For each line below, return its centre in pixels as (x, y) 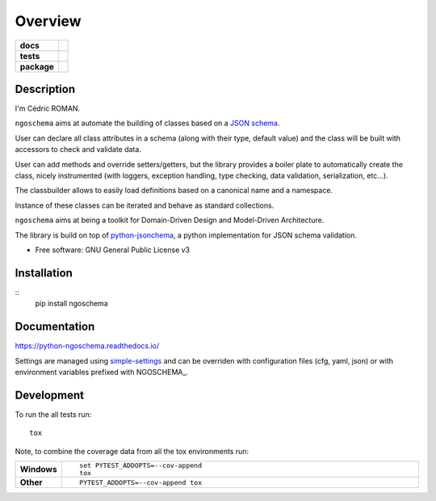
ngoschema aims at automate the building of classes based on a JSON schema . (147, 123)
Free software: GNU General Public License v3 (113, 250)
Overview (48, 21)
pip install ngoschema (71, 304)
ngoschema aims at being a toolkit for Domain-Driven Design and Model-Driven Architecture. (170, 220)
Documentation (55, 327)
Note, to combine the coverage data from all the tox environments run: (132, 451)
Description (45, 89)
